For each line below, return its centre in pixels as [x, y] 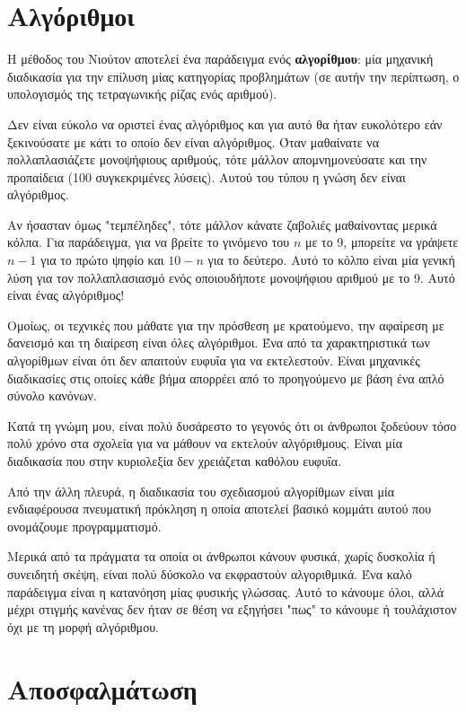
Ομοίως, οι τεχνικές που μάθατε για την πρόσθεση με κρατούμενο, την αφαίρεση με [226, 325]
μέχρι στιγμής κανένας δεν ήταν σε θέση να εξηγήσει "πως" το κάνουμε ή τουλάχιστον [232, 609]
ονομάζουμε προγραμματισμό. [84, 526]
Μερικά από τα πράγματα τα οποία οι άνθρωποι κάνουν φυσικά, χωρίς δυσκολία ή [221, 556]
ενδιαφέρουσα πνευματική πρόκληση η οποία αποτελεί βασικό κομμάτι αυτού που [220, 509]
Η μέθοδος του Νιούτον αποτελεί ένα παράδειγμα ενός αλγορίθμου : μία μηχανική [220, 59]
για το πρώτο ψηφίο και [102, 260]
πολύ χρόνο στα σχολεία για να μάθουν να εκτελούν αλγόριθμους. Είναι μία [205, 443]
